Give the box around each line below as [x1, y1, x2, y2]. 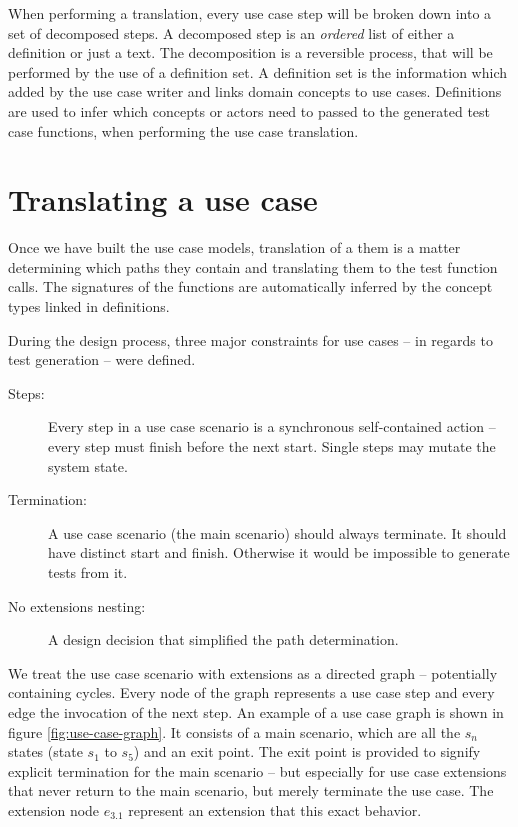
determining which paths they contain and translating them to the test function [8, 256, 498, 277]
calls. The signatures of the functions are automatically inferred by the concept [8, 276, 493, 297]
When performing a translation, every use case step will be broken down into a [8, 3, 492, 23]
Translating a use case [8, 179, 318, 220]
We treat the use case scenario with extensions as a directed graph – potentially [8, 662, 498, 683]
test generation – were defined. [8, 349, 196, 370]
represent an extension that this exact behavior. [128, 799, 422, 820]
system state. [48, 455, 128, 476]
